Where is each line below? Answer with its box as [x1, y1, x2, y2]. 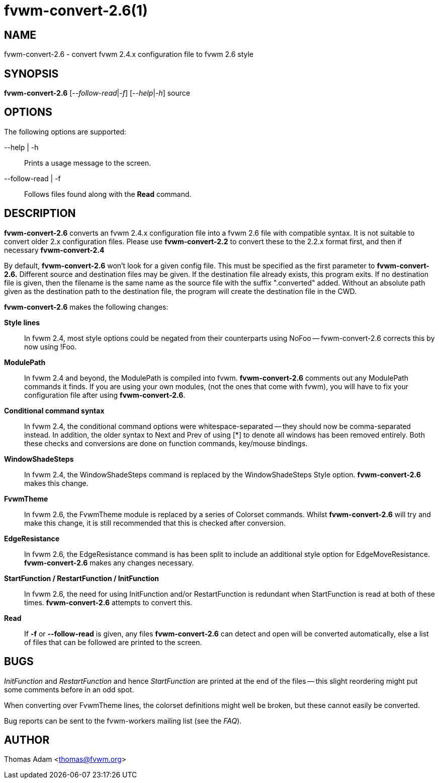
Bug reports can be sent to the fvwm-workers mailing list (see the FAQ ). [4, 716, 242, 725]
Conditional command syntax [4, 406, 105, 415]
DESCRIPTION [4, 207, 76, 220]
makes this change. [24, 478, 89, 487]
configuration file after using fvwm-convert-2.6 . [24, 390, 186, 399]
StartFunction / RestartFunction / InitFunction [4, 574, 159, 583]
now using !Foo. [24, 342, 77, 351]
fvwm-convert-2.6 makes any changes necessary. [24, 558, 194, 567]
